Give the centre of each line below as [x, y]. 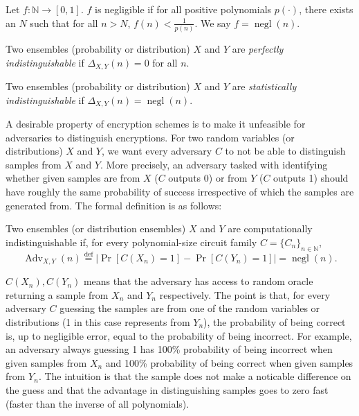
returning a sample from [57, 294]
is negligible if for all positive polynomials [183, 9]
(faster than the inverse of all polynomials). [98, 403]
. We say [213, 23]
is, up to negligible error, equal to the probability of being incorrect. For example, [179, 335]
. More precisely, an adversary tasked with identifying [214, 164]
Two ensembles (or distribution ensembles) [96, 228]
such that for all [64, 23]
